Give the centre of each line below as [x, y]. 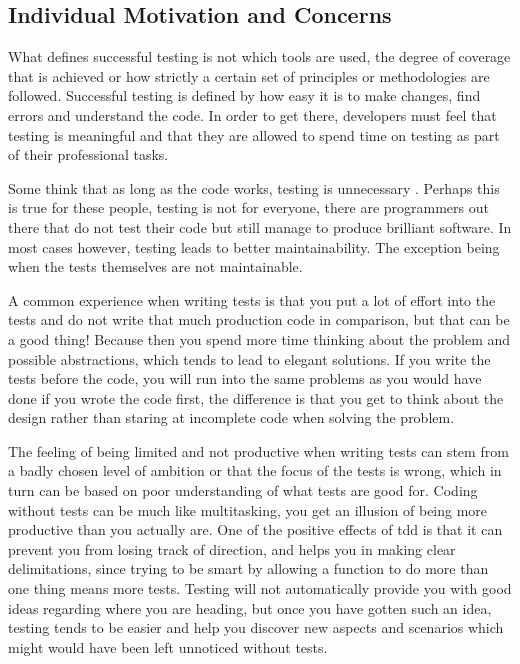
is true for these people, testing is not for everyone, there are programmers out [248, 207]
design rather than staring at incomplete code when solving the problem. [231, 417]
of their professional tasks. [88, 154]
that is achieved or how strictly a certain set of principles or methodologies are [249, 75]
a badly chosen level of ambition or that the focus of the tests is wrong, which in [255, 470]
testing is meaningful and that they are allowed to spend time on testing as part [254, 134]
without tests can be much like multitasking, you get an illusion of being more [248, 509]
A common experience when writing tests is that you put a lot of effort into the [252, 299]
